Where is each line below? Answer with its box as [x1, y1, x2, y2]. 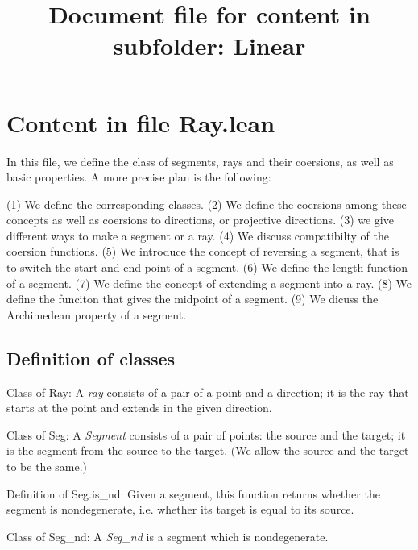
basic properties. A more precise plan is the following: [6, 169, 271, 185]
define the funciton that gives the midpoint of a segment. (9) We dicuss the [6, 290, 379, 307]
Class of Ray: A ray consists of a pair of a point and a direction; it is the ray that [6, 383, 409, 400]
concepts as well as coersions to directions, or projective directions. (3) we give [6, 211, 394, 228]
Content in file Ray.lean [6, 106, 275, 139]
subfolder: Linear [113, 29, 306, 62]
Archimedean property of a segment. [6, 306, 187, 323]
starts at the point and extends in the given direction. [6, 399, 272, 416]
